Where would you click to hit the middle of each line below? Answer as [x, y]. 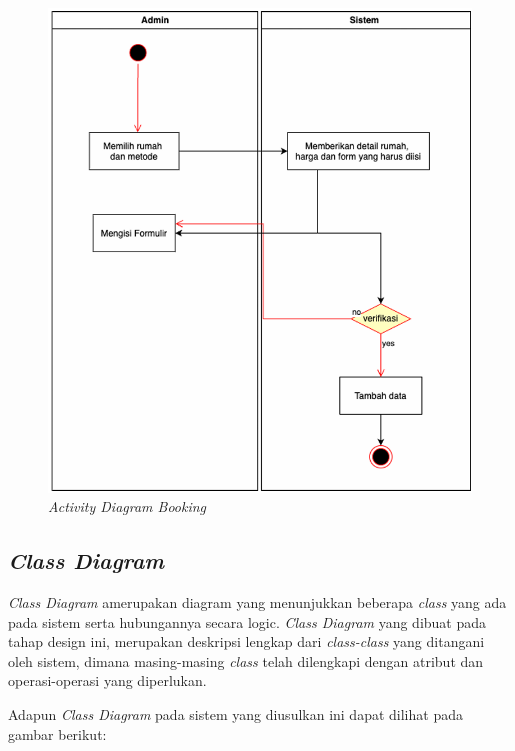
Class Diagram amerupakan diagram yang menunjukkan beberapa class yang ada [257, 602]
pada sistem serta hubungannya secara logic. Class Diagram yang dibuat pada [247, 621]
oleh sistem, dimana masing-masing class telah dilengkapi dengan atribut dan [246, 660]
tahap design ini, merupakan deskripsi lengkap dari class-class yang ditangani [246, 641]
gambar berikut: [57, 733]
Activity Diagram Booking [127, 506]
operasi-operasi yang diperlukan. [107, 680]
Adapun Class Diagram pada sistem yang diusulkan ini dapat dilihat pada [235, 714]
